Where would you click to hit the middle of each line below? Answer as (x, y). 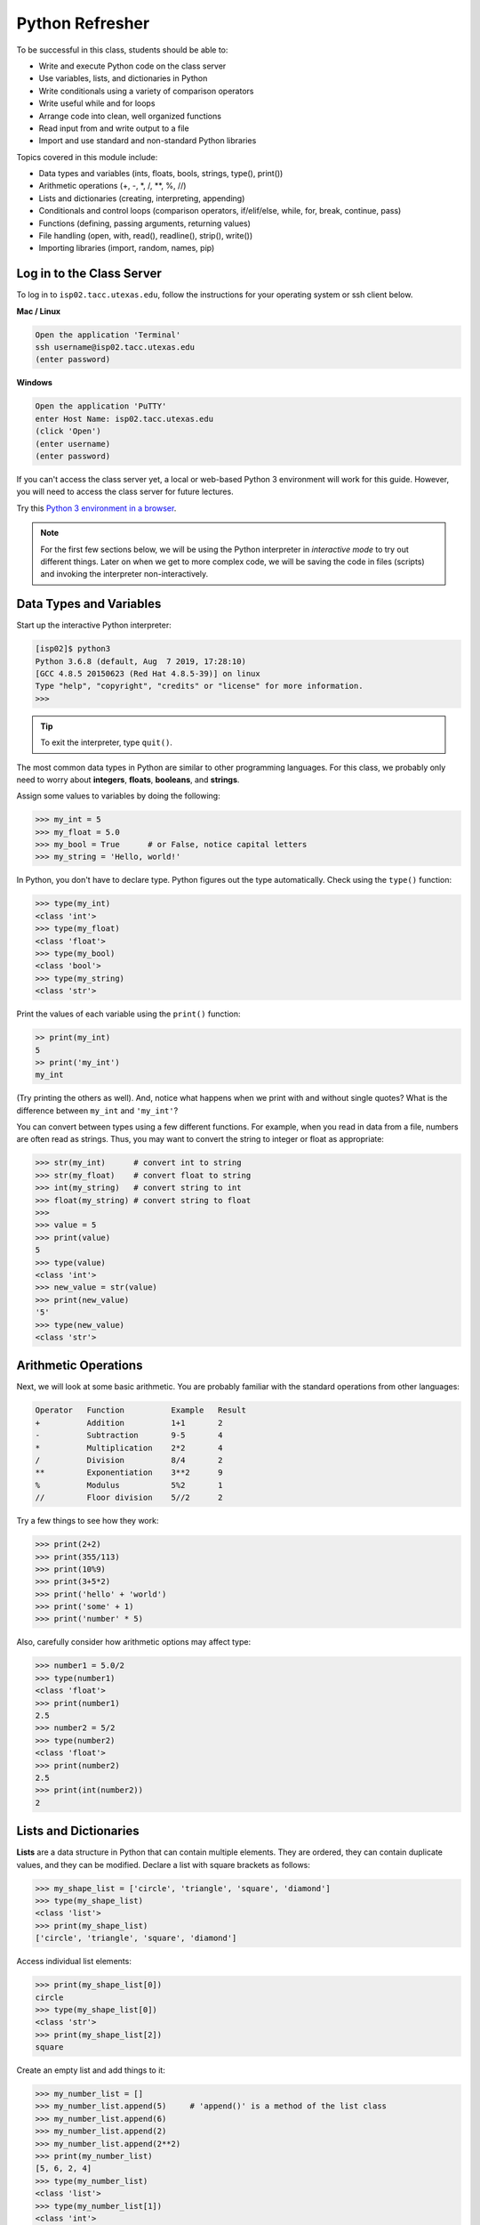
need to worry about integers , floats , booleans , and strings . (128, 780)
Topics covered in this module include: (87, 157)
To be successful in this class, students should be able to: (122, 50)
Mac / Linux (39, 311)
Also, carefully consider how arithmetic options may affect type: (134, 1642)
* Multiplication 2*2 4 (129, 1448)
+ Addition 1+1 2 (129, 1423)
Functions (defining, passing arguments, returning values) (144, 223)
